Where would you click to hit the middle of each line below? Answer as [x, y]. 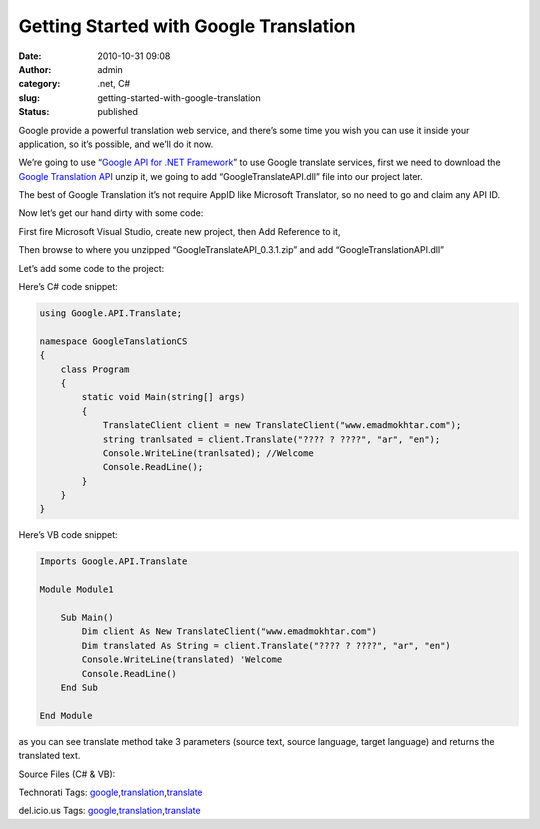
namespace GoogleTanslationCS [113, 341]
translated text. [49, 756]
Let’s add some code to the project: [91, 268]
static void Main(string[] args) [163, 397]
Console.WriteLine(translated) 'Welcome [182, 659]
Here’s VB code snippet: [68, 535]
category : [39, 84]
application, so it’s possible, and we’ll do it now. [116, 144]
